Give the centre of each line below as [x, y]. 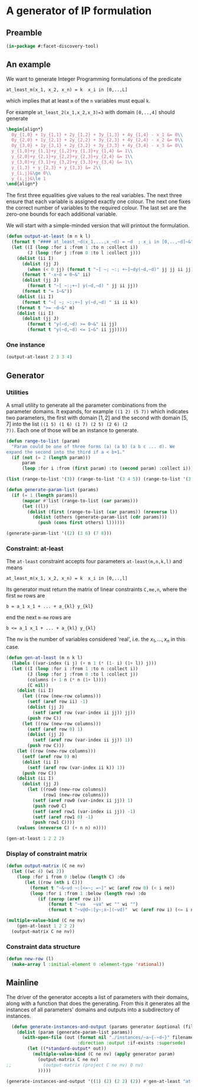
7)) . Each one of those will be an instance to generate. [72, 430]
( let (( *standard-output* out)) [67, 1049]
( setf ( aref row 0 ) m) [49, 756]
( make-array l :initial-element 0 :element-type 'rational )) [88, 964]
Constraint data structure [43, 947]
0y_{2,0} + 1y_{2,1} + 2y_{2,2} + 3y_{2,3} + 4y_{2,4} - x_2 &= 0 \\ [97, 140]
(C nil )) [38, 685]
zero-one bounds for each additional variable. [62, 214]
